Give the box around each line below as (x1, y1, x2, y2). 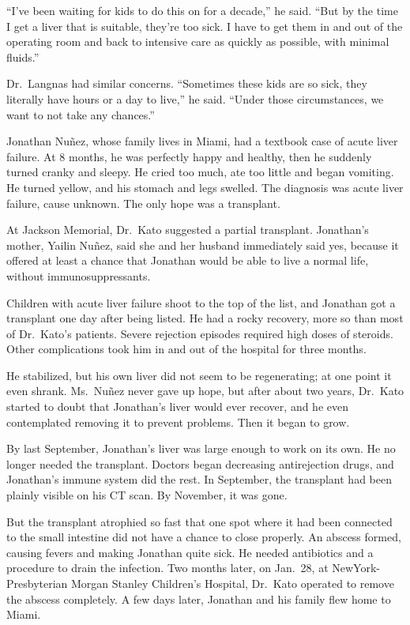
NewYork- (332, 559, 380, 576)
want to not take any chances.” (6, 106, 155, 122)
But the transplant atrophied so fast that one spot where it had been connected (6, 513, 393, 529)
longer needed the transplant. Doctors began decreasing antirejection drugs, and (6, 455, 394, 472)
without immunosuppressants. (6, 267, 151, 284)
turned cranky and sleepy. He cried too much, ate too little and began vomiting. (6, 164, 394, 180)
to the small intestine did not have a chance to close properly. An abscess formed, (6, 529, 401, 545)
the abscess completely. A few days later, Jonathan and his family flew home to (6, 590, 391, 607)
